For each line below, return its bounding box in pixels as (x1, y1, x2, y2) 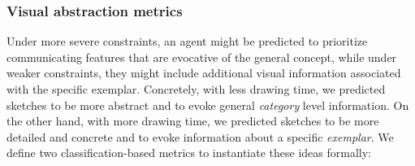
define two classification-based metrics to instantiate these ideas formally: (6, 144, 371, 161)
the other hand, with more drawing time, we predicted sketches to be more (6, 112, 379, 129)
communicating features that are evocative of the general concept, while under (6, 48, 397, 65)
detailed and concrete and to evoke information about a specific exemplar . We (6, 128, 394, 145)
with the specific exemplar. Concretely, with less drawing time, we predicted (6, 81, 386, 97)
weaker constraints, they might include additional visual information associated (6, 64, 401, 81)
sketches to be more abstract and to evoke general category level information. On (6, 96, 409, 113)
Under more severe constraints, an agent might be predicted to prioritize (6, 33, 368, 50)
